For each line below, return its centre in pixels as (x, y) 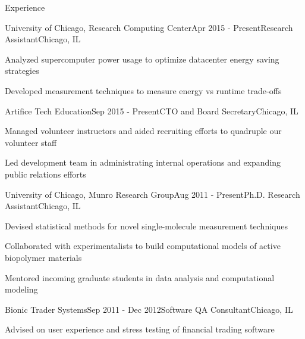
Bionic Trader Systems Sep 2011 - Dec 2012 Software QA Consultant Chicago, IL (149, 309)
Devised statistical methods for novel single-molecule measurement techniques (146, 226)
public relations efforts (45, 174)
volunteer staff (31, 142)
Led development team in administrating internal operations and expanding (143, 162)
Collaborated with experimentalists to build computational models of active (143, 246)
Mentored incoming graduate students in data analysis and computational (140, 277)
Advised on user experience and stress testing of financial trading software (140, 329)
